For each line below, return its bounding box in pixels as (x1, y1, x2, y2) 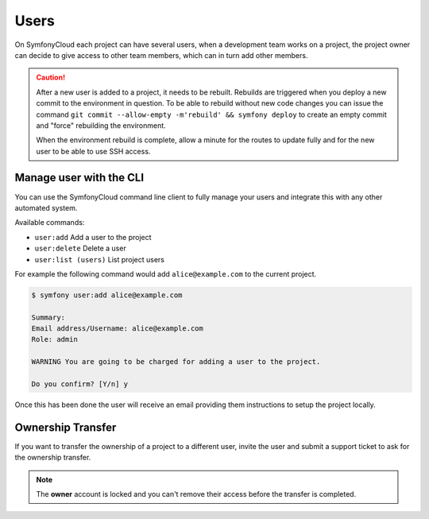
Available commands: (14, 218, 85, 227)
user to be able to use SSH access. (36, 146, 151, 156)
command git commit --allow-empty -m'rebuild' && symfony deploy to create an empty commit (36, 110, 387, 119)
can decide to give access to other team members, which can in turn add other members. (14, 50, 308, 60)
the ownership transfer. (14, 453, 91, 463)
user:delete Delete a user (34, 243, 126, 254)
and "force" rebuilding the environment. (36, 120, 166, 130)
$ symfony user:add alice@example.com (31, 290, 183, 300)
